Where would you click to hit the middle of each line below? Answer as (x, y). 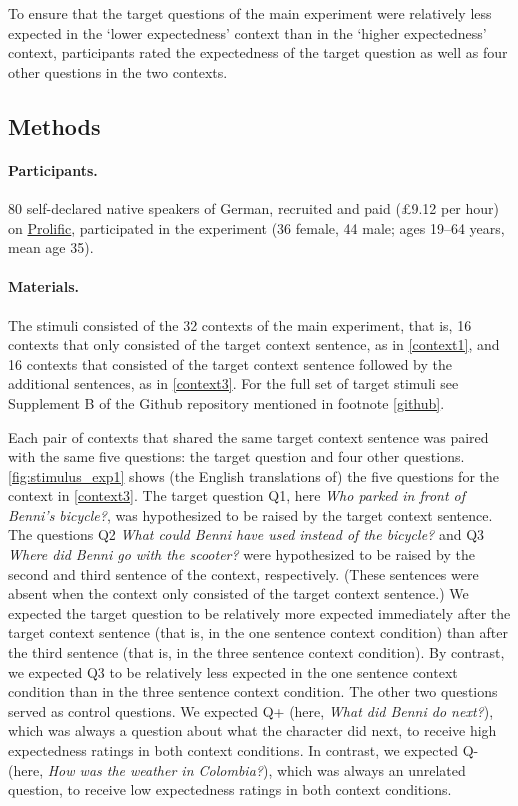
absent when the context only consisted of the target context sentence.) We (238, 593)
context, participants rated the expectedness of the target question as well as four (258, 52)
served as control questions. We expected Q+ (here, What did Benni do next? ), (251, 710)
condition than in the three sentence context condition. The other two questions (253, 691)
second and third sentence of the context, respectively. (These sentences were (243, 573)
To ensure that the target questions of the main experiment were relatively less (250, 13)
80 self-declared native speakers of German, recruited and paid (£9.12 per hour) (254, 207)
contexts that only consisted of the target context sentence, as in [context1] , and (254, 344)
